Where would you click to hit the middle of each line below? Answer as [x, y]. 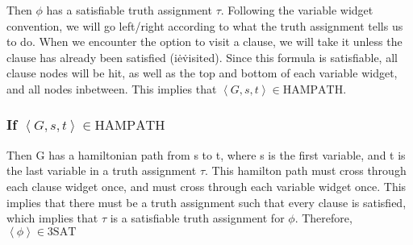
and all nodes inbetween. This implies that [112, 88]
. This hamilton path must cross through [306, 170]
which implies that [52, 218]
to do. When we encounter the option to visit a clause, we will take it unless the [204, 42]
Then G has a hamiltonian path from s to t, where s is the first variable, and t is [206, 154]
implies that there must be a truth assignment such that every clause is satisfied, [206, 202]
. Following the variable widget [297, 10]
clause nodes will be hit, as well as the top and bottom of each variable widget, [202, 73]
